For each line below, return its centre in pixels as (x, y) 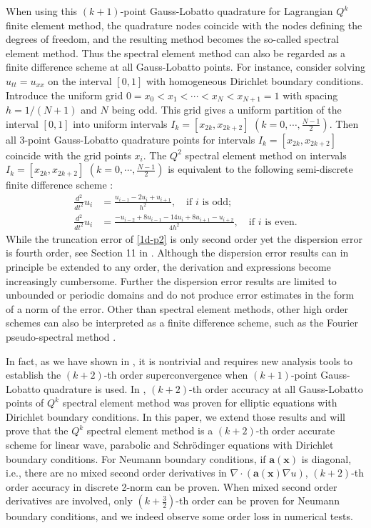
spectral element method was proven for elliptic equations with (200, 403)
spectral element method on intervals (266, 155)
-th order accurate (295, 430)
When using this (42, 11)
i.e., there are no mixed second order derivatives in (116, 473)
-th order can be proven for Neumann (258, 500)
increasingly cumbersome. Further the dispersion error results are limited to (171, 280)
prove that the (37, 430)
